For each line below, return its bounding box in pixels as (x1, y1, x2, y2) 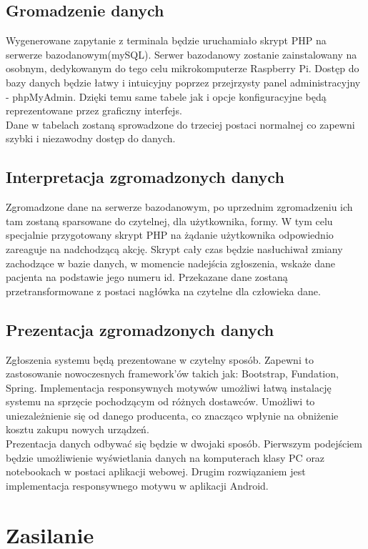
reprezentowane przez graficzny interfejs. (6, 103, 182, 118)
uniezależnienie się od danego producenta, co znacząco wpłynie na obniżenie (6, 407, 339, 422)
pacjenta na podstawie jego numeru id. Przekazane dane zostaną (6, 269, 288, 285)
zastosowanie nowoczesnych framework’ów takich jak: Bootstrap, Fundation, (6, 366, 339, 381)
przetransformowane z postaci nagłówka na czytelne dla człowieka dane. (6, 283, 321, 298)
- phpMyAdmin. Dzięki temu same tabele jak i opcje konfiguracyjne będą (6, 89, 327, 104)
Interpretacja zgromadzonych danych (6, 166, 284, 188)
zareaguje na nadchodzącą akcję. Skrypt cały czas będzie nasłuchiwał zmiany (6, 241, 343, 256)
